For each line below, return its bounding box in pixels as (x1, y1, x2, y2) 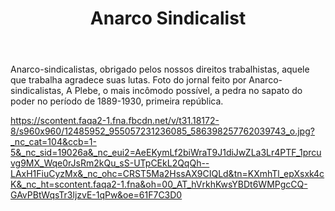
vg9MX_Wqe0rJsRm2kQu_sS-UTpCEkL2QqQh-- (10, 157, 210, 169)
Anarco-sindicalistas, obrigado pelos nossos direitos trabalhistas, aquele (10, 63, 310, 76)
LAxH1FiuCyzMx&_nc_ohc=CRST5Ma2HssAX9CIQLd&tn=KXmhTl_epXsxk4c (10, 168, 325, 180)
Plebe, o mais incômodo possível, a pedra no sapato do (74, 85, 303, 97)
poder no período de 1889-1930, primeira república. (10, 95, 224, 107)
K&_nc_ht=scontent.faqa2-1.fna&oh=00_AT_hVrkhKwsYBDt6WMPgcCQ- (10, 178, 308, 191)
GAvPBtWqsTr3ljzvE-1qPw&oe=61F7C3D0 (10, 189, 183, 201)
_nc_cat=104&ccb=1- (10, 136, 97, 148)
